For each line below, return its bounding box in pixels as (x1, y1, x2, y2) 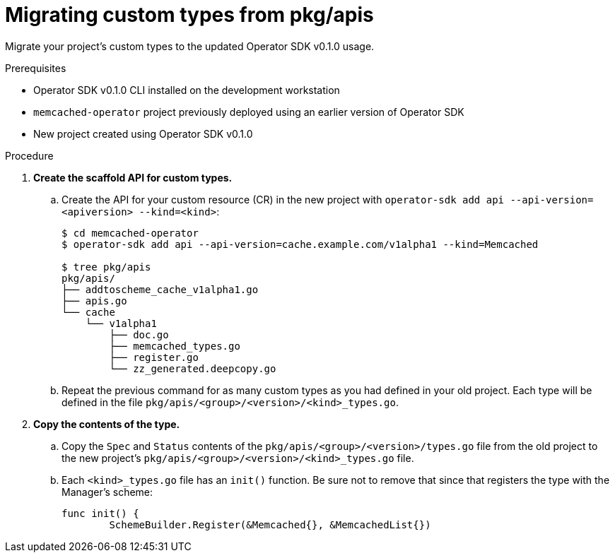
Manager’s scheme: (61, 485, 153, 498)
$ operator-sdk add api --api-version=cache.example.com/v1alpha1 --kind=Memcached (61, 238, 539, 250)
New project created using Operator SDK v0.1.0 (33, 127, 253, 140)
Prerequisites (5, 61, 66, 74)
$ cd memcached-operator (61, 227, 199, 239)
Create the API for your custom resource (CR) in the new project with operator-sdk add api (61, 193, 504, 206)
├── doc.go (109, 328, 169, 340)
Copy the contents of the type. (33, 417, 180, 430)
